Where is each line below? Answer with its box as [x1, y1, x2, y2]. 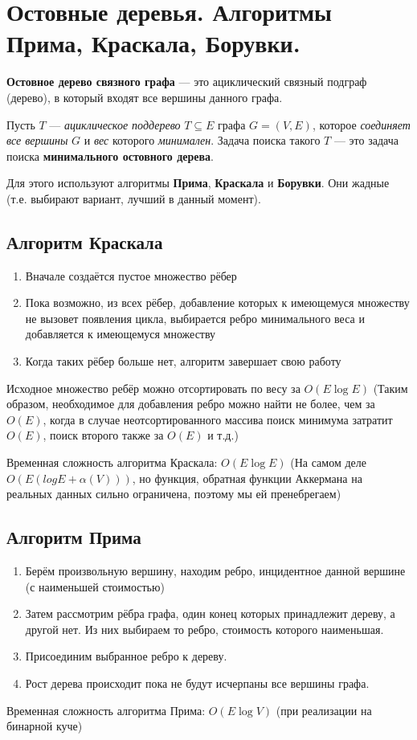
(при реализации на [276, 701, 372, 718]
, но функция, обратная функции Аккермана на [132, 469, 362, 486]
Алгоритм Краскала [6, 229, 163, 254]
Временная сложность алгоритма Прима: [6, 701, 206, 718]
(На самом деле [290, 454, 366, 471]
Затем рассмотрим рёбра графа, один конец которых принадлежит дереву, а [25, 605, 395, 622]
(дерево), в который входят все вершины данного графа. [6, 88, 283, 105]
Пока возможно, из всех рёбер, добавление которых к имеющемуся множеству [25, 294, 410, 311]
